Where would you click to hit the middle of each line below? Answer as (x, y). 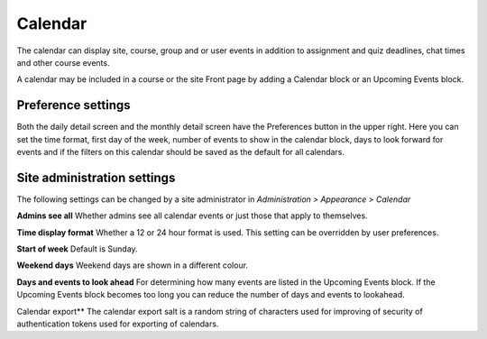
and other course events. (63, 62)
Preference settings (74, 105)
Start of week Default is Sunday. (78, 249)
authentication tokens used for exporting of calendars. (118, 324)
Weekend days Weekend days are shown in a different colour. (132, 265)
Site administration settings (96, 177)
